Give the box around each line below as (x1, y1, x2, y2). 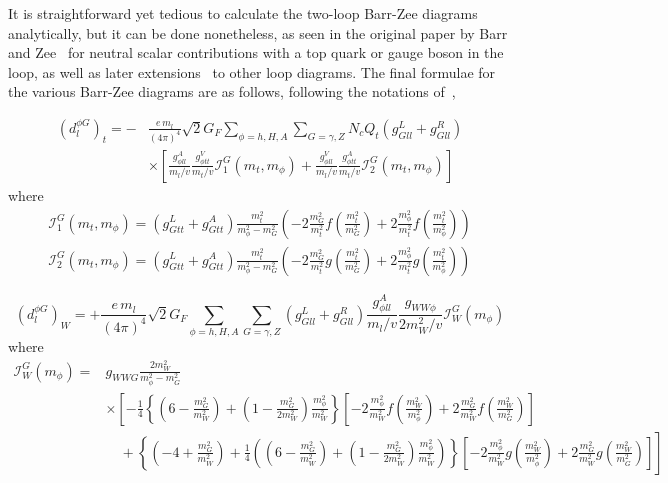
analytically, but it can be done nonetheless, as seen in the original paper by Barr (8, 22, 508, 43)
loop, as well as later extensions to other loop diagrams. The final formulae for (8, 61, 496, 82)
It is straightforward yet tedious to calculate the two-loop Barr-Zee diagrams (8, 3, 478, 23)
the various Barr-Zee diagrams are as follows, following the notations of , (8, 81, 456, 102)
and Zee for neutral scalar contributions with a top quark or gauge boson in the (8, 42, 504, 63)
